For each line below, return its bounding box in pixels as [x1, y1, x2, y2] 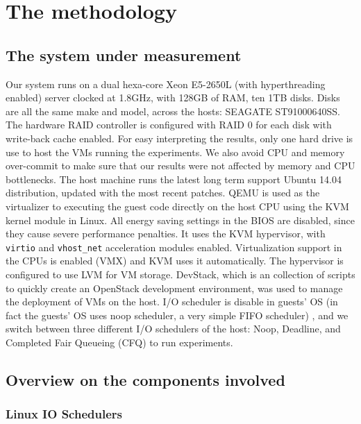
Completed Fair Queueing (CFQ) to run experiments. [6, 334, 233, 349]
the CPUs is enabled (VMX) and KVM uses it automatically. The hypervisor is [6, 253, 344, 268]
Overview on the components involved [6, 368, 285, 390]
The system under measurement [6, 44, 242, 65]
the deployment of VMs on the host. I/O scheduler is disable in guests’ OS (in [6, 294, 338, 309]
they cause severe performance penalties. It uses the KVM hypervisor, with [6, 226, 326, 241]
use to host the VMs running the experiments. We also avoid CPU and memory [6, 144, 345, 159]
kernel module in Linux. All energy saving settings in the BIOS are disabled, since [6, 212, 355, 227]
